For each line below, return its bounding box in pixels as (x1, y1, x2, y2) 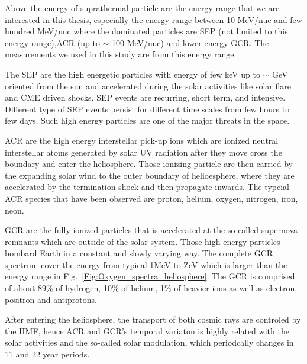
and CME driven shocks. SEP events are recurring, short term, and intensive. (5, 91, 286, 104)
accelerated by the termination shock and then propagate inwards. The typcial (5, 181, 289, 193)
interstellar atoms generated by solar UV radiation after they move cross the (5, 146, 282, 158)
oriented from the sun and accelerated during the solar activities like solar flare (5, 79, 291, 92)
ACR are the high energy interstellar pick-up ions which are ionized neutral (5, 134, 279, 146)
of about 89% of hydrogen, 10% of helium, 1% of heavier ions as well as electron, (5, 282, 298, 294)
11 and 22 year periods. (5, 348, 90, 360)
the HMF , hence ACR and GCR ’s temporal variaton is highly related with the (5, 324, 289, 337)
